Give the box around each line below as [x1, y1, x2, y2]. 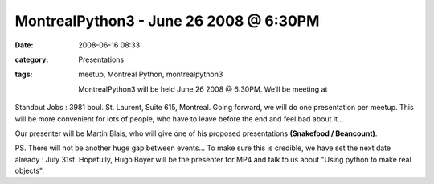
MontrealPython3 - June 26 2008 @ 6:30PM [14, 12, 320, 30]
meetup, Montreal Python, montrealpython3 [78, 69, 223, 80]
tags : [14, 69, 33, 80]
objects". [14, 166, 44, 176]
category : [14, 55, 49, 64]
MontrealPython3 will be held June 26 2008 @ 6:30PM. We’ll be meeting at [78, 84, 328, 94]
